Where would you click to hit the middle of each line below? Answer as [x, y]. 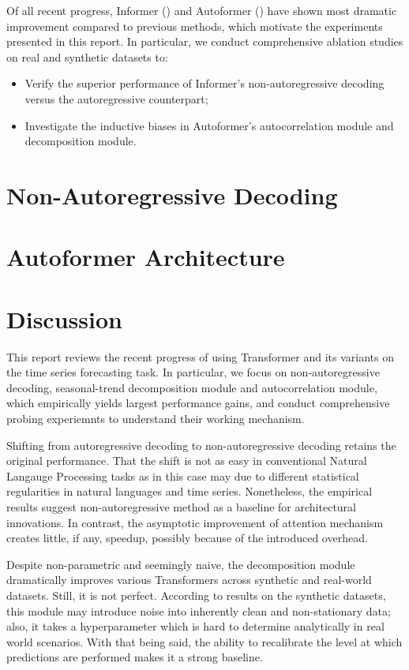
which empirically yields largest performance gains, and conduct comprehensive [198, 403]
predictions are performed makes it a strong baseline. [135, 657]
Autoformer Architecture [146, 257]
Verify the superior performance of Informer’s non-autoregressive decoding [204, 83]
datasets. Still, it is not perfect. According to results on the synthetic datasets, [196, 595]
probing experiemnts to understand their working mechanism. [156, 418]
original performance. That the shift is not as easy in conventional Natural [187, 460]
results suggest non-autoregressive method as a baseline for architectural [181, 506]
